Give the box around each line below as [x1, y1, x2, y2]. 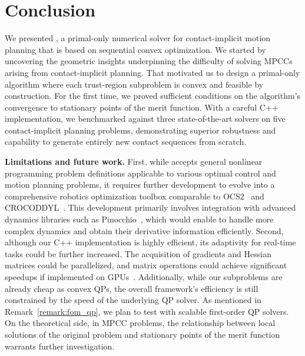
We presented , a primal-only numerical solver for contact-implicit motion [5, 32, 271, 44]
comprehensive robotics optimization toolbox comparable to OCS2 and [5, 189, 264, 202]
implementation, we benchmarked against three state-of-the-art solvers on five [5, 112, 286, 125]
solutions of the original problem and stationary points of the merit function [5, 328, 280, 340]
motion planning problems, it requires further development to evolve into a [5, 178, 275, 191]
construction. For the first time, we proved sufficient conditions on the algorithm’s [5, 89, 301, 102]
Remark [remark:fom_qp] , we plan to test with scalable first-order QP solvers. [5, 305, 289, 317]
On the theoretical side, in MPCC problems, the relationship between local [5, 317, 276, 329]
